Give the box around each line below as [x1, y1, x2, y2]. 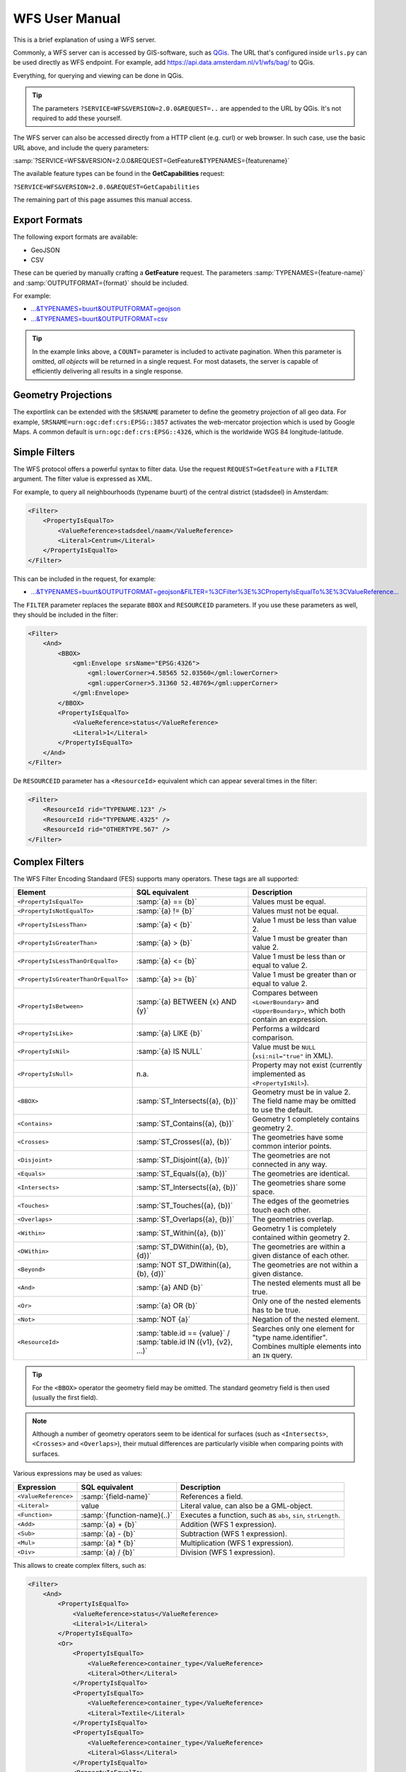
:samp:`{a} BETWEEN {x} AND [136, 997, 237, 1006]
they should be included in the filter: [13, 610, 118, 619]
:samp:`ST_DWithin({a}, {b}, [136, 1242, 229, 1252]
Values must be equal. [252, 897, 327, 907]
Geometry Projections [13, 389, 112, 401]
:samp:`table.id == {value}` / [136, 1328, 230, 1338]
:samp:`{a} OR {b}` [136, 1301, 198, 1311]
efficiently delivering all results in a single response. [32, 367, 183, 376]
